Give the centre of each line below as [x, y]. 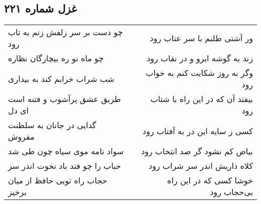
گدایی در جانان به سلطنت [52, 125]
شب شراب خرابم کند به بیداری [61, 78]
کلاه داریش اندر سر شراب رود [201, 166]
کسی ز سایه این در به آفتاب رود [198, 131]
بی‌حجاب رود [231, 192]
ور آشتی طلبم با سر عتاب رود [201, 38]
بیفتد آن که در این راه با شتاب [202, 99]
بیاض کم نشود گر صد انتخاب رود [197, 151]
